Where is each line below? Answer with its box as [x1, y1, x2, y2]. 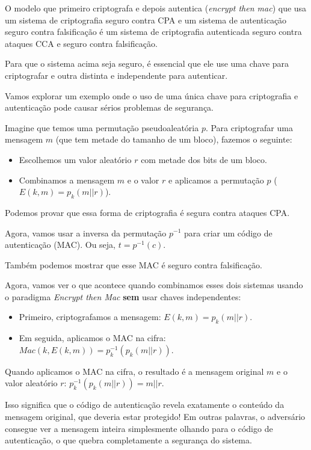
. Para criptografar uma [205, 121, 293, 134]
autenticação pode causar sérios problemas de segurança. [5, 101, 214, 114]
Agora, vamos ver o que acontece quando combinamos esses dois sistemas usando [5, 279, 303, 291]
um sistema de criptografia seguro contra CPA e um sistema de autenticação [5, 13, 287, 26]
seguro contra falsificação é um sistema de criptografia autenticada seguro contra [5, 25, 302, 38]
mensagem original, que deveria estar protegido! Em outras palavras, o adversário [5, 410, 306, 423]
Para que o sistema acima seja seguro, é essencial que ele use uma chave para [5, 57, 289, 70]
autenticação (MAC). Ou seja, [5, 238, 116, 251]
